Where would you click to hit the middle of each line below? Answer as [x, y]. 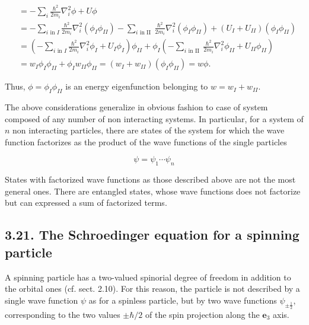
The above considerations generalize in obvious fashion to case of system [136, 107]
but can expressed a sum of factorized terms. [86, 203]
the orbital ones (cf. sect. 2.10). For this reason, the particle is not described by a [152, 289]
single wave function [42, 300]
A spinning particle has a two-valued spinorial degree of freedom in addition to [148, 277]
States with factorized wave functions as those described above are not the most [150, 179]
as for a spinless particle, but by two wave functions [183, 300]
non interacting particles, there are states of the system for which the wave [149, 130]
